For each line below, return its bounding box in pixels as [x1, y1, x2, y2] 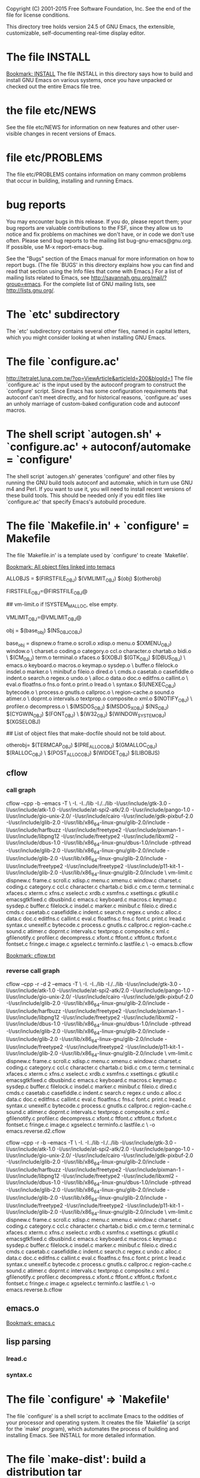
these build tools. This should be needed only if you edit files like [6, 491, 166, 499]
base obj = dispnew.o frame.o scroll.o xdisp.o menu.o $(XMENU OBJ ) [6, 640, 172, 648]
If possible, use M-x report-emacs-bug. [6, 243, 104, 250]
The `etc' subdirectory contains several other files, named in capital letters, [6, 327, 191, 335]
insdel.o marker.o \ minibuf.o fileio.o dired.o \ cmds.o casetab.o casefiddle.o [6, 668, 194, 675]
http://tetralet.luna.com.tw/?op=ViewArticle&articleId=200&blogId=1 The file [6, 374, 193, 382]
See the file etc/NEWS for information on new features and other [6, 123, 165, 130]
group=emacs [6, 280, 41, 287]
